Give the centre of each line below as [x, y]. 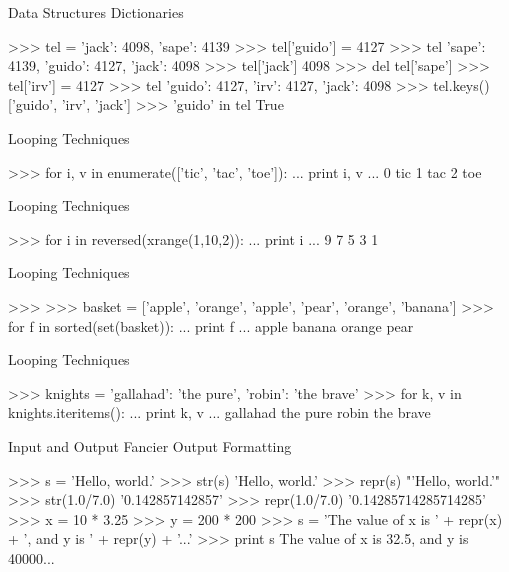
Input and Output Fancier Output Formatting [150, 445]
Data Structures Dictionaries [96, 12]
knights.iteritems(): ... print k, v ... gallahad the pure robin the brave [219, 412]
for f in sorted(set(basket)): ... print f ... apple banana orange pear [211, 325]
